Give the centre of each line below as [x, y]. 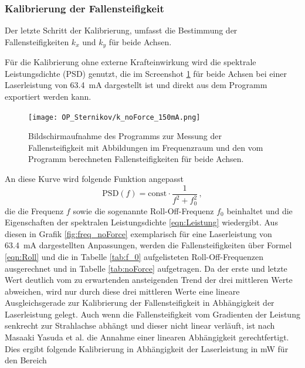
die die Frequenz [34, 210]
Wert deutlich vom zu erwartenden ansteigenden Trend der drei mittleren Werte [149, 280]
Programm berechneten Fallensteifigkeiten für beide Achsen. [136, 159]
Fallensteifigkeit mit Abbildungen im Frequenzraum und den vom [146, 147]
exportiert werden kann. [48, 97]
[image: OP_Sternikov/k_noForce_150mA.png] [114, 117]
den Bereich [26, 360]
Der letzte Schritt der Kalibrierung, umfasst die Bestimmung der [121, 30]
